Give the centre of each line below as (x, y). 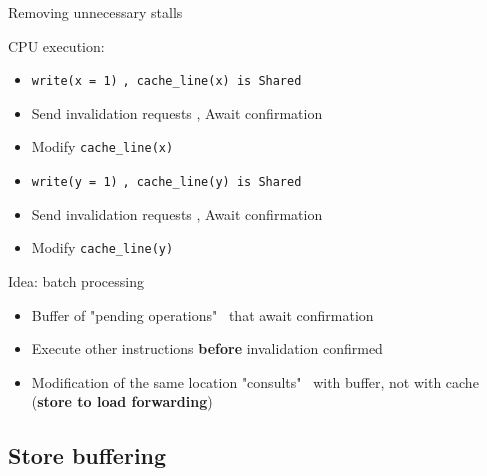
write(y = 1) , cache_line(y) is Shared (166, 182)
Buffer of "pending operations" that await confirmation (202, 314)
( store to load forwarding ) (122, 401)
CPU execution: (56, 45)
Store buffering (87, 455)
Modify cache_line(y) (102, 247)
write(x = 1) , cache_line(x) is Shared (166, 81)
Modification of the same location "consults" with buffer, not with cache (255, 381)
